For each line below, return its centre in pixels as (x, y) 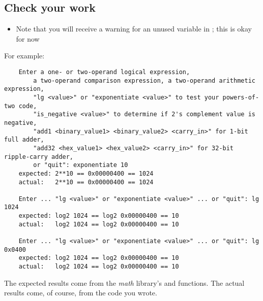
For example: (24, 56)
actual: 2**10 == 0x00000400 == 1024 (86, 182)
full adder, (24, 140)
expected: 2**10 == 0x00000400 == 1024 (86, 173)
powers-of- (241, 97)
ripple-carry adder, (39, 157)
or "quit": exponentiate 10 (81, 165)
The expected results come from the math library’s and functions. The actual (124, 282)
